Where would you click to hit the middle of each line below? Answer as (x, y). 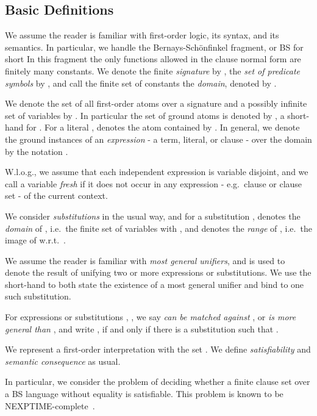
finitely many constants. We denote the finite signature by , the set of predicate (153, 70)
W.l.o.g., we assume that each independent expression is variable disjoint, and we (157, 172)
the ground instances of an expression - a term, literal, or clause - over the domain (158, 139)
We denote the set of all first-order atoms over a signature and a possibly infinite (156, 103)
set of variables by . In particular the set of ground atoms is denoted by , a (145, 115)
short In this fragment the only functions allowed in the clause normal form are (153, 59)
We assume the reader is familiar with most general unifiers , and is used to (145, 260)
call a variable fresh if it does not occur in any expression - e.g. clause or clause (154, 183)
